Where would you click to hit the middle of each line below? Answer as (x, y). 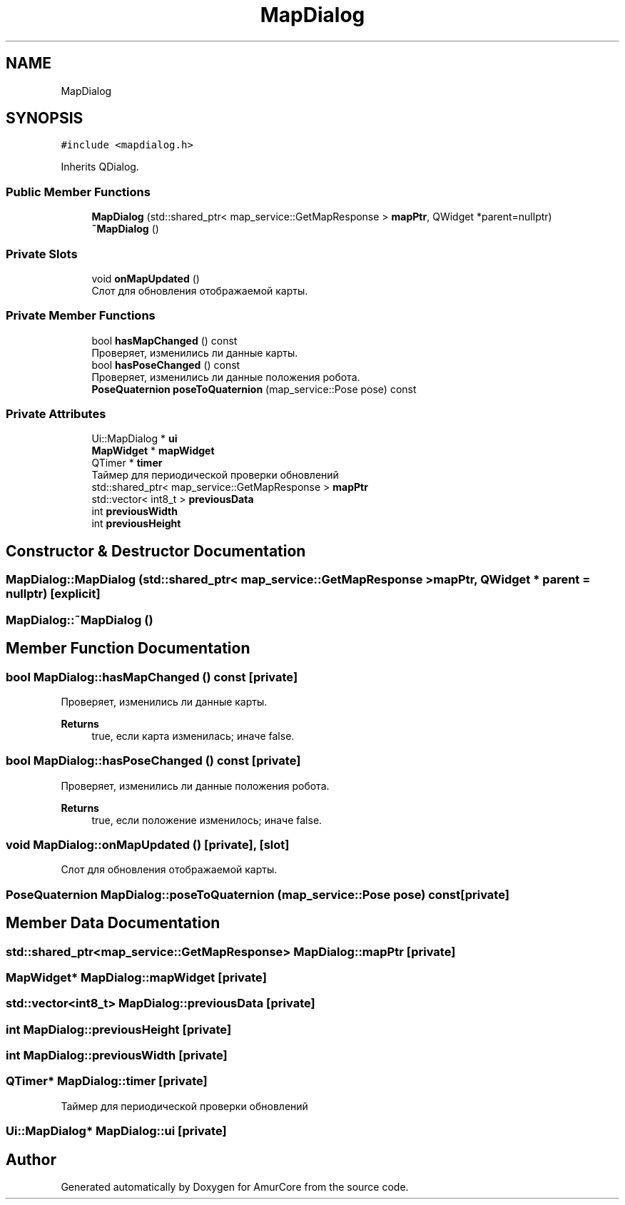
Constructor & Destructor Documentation (156, 551)
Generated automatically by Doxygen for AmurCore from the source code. (235, 1187)
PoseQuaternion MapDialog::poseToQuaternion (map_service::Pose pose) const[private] (258, 894)
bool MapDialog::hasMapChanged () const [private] (152, 677)
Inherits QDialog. (100, 167)
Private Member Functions (81, 316)
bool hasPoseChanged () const (166, 365)
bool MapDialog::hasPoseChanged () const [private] (153, 761)
